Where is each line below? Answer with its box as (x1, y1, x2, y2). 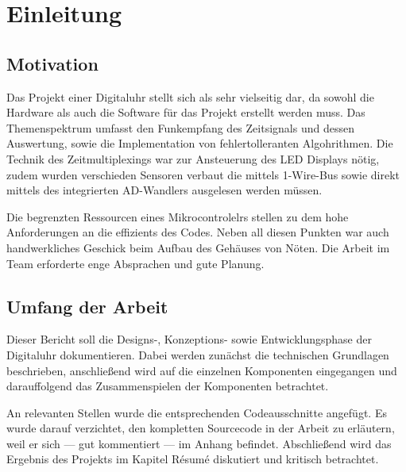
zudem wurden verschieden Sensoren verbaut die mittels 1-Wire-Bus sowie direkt (6, 166, 400, 182)
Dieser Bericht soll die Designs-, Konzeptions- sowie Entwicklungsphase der (6, 331, 372, 347)
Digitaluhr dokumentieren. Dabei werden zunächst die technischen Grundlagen (6, 346, 389, 363)
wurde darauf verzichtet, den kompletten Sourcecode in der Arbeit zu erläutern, (6, 420, 395, 436)
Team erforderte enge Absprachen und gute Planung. (6, 255, 265, 271)
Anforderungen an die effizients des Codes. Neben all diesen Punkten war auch (6, 224, 389, 240)
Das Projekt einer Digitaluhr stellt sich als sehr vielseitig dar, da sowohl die (6, 88, 374, 105)
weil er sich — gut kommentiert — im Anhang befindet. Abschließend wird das (6, 435, 392, 451)
